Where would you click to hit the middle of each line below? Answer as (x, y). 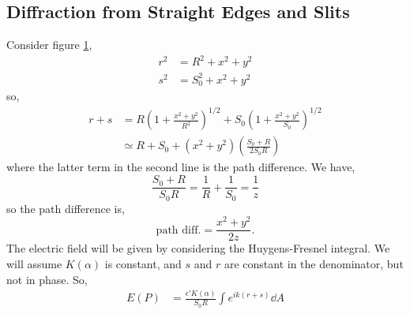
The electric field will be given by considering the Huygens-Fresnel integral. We (198, 248)
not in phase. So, (47, 279)
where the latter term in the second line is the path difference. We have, (181, 167)
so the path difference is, (66, 208)
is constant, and (143, 263)
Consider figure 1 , (49, 45)
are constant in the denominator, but (314, 263)
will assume (34, 263)
